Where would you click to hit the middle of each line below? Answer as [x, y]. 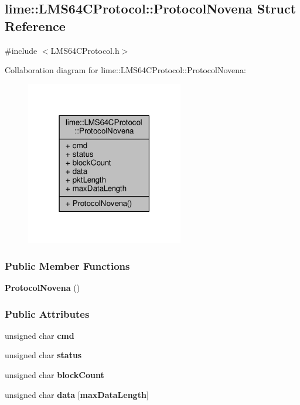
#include [21, 50]
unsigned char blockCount [54, 375]
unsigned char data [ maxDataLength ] [77, 394]
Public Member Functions [67, 265]
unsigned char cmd [40, 335]
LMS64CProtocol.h [85, 50]
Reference [35, 25]
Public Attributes [47, 313]
